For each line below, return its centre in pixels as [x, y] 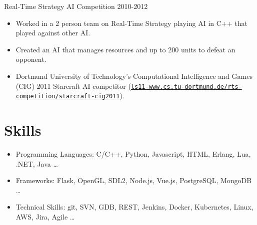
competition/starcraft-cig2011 [68, 97]
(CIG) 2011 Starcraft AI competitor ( [73, 86]
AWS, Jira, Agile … [45, 216]
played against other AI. [53, 33]
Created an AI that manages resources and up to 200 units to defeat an [125, 49]
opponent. [31, 59]
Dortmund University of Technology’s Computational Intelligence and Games [134, 76]
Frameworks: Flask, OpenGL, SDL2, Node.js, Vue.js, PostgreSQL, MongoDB [134, 180]
